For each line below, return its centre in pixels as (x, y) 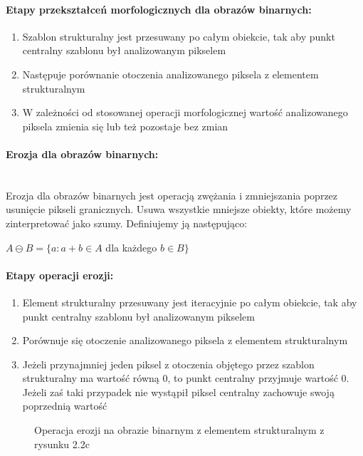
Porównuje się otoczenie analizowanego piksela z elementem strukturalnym (185, 340)
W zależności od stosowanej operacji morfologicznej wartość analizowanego (185, 112)
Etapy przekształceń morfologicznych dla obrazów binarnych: (159, 9)
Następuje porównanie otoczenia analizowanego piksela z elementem (170, 74)
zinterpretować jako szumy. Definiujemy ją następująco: (127, 223)
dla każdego (131, 247)
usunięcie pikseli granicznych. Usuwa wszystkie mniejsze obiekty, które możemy (179, 209)
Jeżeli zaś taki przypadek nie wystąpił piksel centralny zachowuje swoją (178, 392)
